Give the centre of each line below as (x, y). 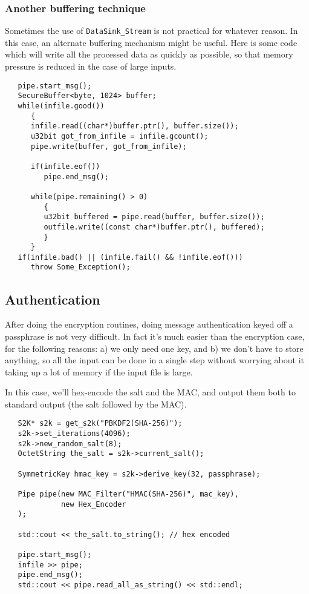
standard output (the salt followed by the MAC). (96, 404)
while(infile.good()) (61, 106)
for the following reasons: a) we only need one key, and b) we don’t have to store (154, 348)
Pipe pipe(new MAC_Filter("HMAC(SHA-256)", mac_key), (128, 494)
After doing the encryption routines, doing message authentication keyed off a (149, 324)
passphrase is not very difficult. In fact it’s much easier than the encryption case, (155, 336)
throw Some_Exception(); (80, 267)
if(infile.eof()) (65, 166)
